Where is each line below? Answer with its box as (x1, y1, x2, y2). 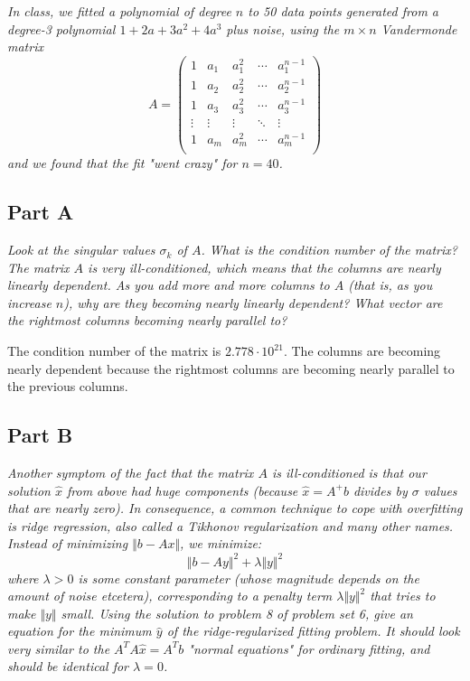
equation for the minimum (7, 621, 152, 640)
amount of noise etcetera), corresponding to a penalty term (7, 586, 333, 605)
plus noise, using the (226, 19, 340, 38)
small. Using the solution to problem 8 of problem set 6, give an (61, 603, 413, 622)
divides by (352, 480, 408, 499)
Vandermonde (381, 19, 457, 38)
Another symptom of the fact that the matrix (7, 463, 254, 482)
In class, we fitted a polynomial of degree (7, 2, 231, 20)
